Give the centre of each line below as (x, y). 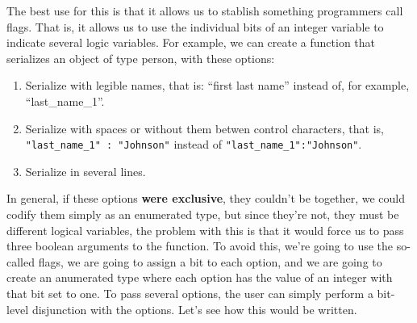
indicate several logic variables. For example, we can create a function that (191, 42)
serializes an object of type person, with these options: (141, 58)
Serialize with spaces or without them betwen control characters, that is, (204, 128)
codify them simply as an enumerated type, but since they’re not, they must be (203, 214)
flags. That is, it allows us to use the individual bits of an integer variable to (195, 26)
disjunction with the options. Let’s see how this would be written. (194, 309)
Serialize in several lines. (85, 171)
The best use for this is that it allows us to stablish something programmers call (205, 10)
